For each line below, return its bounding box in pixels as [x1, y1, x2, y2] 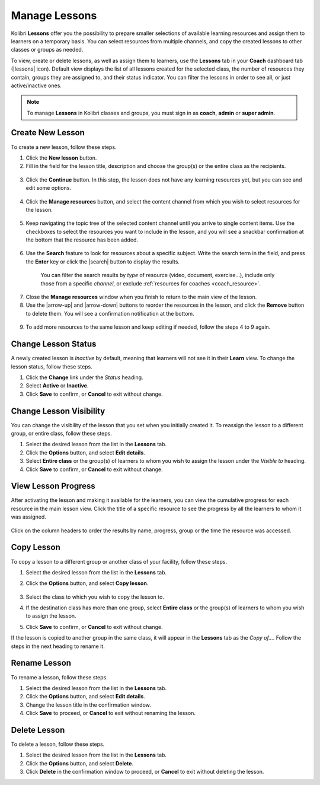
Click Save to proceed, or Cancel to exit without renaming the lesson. [25, 710, 196, 717]
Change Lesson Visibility [11, 406, 105, 416]
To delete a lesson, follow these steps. [11, 740, 105, 748]
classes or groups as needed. [11, 46, 84, 53]
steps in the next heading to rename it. [11, 643, 105, 650]
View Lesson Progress [11, 481, 96, 491]
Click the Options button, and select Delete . [25, 759, 133, 767]
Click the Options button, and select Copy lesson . [25, 580, 149, 587]
